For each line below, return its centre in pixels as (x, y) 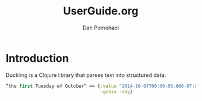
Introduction (37, 58)
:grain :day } (116, 91)
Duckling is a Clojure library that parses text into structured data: (86, 75)
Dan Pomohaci (101, 28)
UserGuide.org (101, 11)
